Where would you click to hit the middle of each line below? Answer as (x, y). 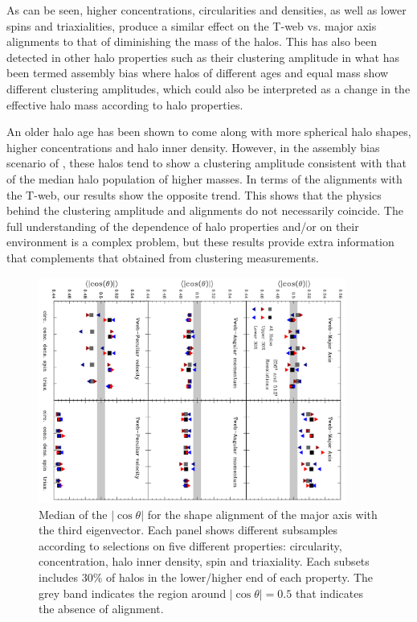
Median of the (73, 514)
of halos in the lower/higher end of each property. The (240, 577)
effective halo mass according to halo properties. (125, 104)
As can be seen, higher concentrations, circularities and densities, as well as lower (206, 10)
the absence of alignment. (101, 609)
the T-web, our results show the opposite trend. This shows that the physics (194, 194)
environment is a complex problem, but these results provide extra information (200, 242)
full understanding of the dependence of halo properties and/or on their (183, 226)
